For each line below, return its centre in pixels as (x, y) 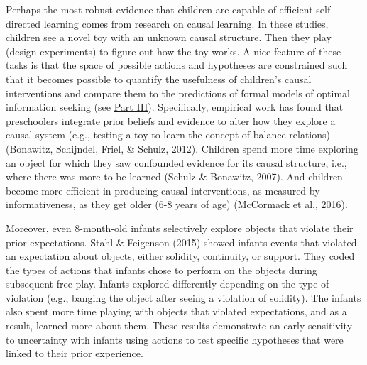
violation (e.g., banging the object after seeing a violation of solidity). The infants (183, 297)
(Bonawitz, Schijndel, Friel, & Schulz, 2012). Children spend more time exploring (182, 148)
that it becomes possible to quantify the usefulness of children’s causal (159, 78)
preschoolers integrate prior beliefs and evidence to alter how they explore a (171, 120)
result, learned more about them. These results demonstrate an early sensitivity (179, 326)
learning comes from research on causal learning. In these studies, (186, 23)
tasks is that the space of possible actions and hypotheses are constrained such (177, 65)
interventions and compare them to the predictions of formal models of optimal (178, 93)
